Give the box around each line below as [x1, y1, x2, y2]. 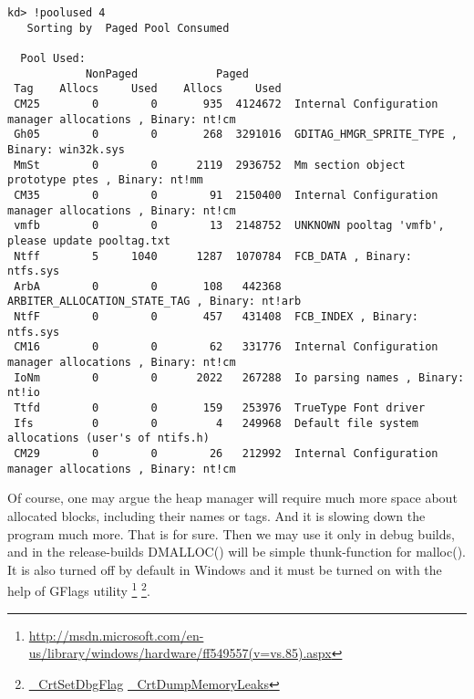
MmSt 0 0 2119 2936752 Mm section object [14, 158, 406, 172]
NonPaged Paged [85, 67, 249, 80]
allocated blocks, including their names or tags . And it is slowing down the [7, 506, 426, 525]
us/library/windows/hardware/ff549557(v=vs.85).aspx [28, 643, 332, 662]
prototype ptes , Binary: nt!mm [7, 173, 203, 187]
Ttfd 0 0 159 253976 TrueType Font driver [14, 402, 426, 415]
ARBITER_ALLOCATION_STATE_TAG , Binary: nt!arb [7, 295, 302, 308]
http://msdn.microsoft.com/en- [28, 625, 204, 644]
